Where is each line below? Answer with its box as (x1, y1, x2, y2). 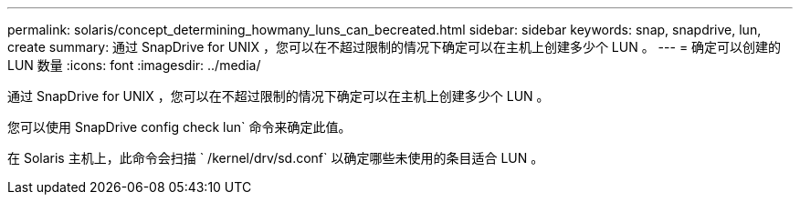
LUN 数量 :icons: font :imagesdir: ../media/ (7, 57, 261, 73)
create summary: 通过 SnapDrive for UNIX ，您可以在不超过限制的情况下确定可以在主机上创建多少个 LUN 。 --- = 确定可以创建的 (7, 39, 782, 55)
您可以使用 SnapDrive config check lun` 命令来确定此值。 (7, 119, 352, 135)
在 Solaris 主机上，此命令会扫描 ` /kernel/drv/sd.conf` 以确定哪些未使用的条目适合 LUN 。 (7, 150, 544, 166)
